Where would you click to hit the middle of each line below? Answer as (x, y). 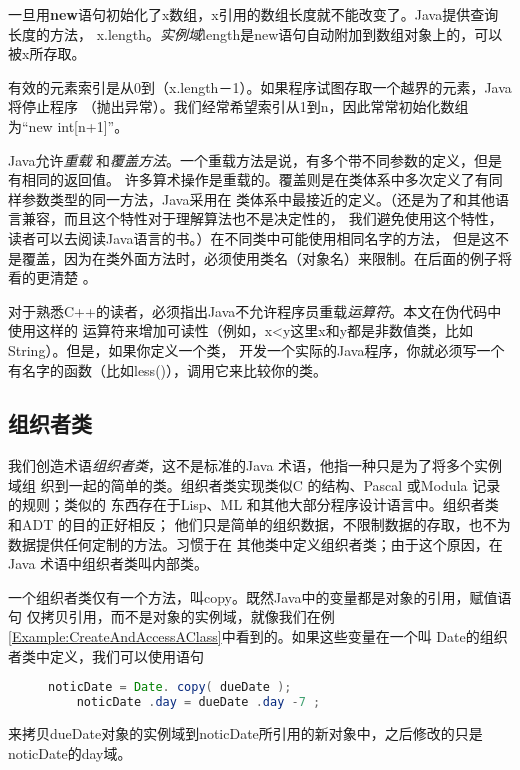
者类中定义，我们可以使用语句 (106, 655)
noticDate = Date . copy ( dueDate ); (170, 687)
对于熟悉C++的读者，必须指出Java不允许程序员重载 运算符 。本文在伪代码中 (255, 310)
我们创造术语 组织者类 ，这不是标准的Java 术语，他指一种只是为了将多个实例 (255, 465)
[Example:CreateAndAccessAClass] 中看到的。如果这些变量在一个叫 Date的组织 (258, 636)
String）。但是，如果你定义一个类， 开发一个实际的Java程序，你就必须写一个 (256, 349)
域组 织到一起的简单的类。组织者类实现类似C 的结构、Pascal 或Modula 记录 (254, 484)
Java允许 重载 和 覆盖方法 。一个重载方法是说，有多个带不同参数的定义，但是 (255, 159)
